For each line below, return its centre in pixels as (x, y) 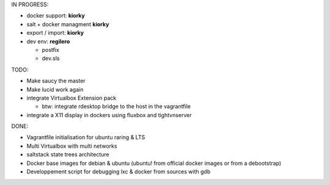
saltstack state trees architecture (68, 154)
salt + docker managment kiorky (68, 24)
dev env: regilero (48, 41)
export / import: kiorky (55, 33)
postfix (50, 49)
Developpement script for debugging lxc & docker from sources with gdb (119, 172)
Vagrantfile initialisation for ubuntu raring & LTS (86, 137)
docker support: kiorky (56, 16)
